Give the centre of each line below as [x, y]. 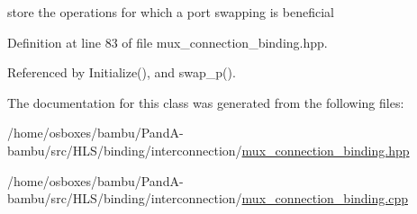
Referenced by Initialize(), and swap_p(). [122, 72]
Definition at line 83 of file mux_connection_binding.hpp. [168, 42]
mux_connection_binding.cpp [325, 198]
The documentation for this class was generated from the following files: [206, 102]
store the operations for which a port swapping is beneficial [171, 12]
